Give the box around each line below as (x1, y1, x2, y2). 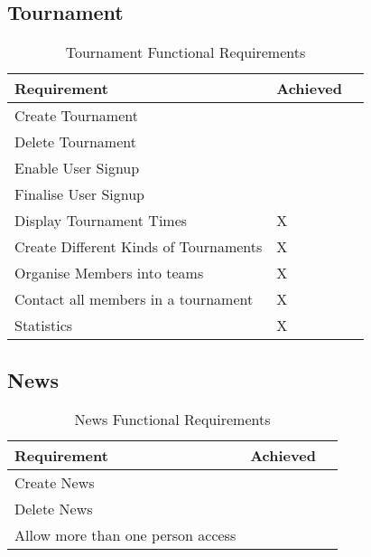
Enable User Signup (14, 157, 140, 179)
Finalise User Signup (14, 184, 145, 205)
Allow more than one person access (14, 524, 237, 546)
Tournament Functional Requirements (65, 42, 306, 63)
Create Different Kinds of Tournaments (14, 236, 263, 258)
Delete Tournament (14, 131, 136, 153)
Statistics (14, 315, 73, 336)
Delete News (14, 498, 93, 520)
